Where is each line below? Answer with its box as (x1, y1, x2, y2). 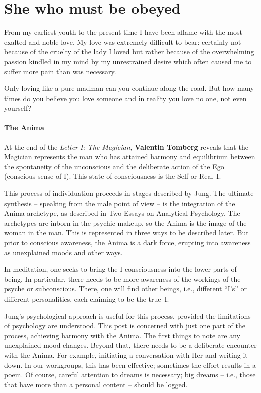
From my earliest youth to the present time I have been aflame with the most (4, 27, 242, 37)
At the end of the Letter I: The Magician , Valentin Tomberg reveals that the (4, 141, 248, 152)
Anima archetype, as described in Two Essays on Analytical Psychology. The (4, 208, 240, 218)
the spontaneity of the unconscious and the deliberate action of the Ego (4, 161, 224, 171)
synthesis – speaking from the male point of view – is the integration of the (4, 198, 235, 208)
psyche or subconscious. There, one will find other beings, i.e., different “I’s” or (4, 283, 247, 294)
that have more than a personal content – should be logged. (4, 379, 188, 389)
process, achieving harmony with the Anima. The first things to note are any (4, 330, 241, 340)
